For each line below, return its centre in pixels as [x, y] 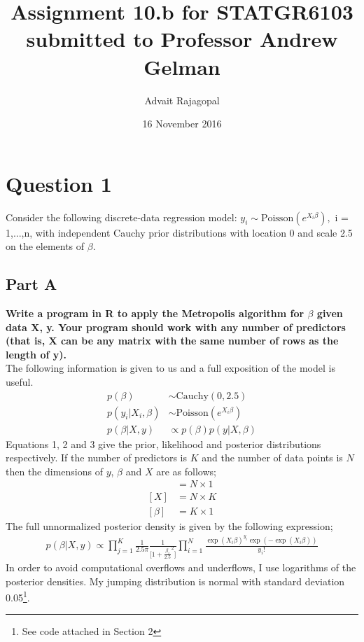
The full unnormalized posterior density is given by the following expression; [169, 525]
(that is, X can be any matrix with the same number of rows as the [172, 341]
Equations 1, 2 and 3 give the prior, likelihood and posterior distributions [163, 444]
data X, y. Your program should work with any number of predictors [176, 327]
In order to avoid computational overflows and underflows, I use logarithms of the [181, 567]
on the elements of [45, 246]
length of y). [36, 354]
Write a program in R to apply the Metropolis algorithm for [155, 313]
